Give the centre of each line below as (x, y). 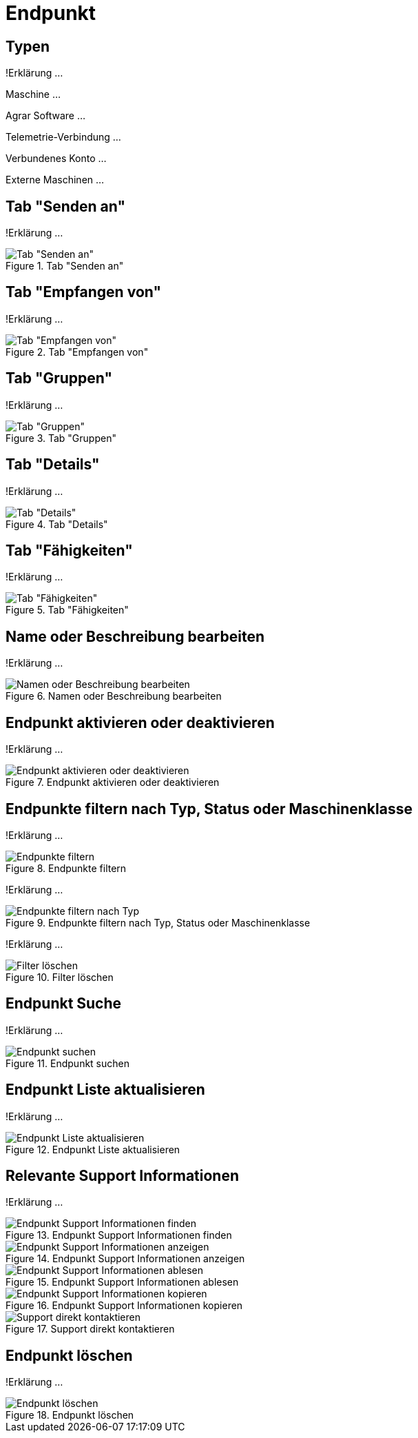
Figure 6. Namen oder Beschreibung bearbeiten (114, 696)
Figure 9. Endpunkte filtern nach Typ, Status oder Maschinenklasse (158, 922)
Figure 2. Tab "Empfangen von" (77, 352)
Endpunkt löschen (69, 1355)
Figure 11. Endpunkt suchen (67, 1063)
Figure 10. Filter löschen (60, 977)
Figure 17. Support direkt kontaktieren (90, 1329)
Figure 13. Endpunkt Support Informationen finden (119, 1235)
